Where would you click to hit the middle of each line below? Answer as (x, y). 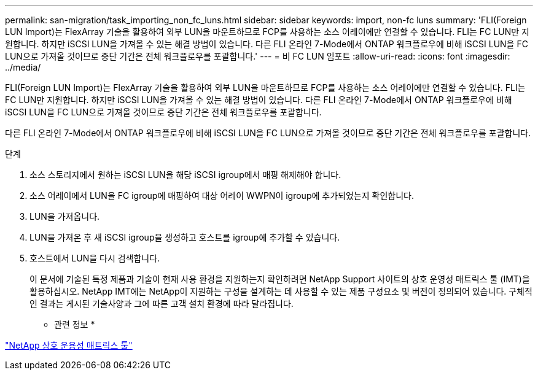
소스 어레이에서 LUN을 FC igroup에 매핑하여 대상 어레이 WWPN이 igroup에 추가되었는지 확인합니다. (222, 195)
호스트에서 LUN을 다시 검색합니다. (95, 258)
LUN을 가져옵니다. (65, 216)
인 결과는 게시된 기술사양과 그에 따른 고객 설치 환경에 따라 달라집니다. (162, 303)
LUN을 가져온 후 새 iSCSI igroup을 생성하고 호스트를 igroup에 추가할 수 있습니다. (185, 237)
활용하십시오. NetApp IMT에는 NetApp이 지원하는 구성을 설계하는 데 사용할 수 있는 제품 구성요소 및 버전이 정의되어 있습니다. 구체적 (281, 291)
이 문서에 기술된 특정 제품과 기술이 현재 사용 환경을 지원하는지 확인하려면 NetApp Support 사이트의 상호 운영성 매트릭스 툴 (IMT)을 (280, 279)
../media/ (23, 67)
